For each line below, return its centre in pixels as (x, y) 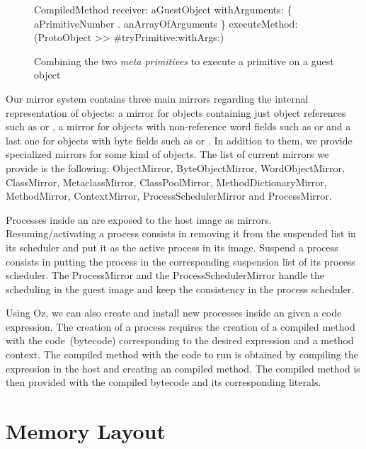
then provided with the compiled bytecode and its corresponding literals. (164, 382)
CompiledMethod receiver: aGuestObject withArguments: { (163, 9)
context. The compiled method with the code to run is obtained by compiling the (182, 354)
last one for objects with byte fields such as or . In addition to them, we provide (179, 140)
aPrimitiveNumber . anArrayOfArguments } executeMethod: (166, 23)
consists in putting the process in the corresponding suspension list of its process (181, 261)
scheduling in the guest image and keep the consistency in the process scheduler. (180, 289)
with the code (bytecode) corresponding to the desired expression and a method (180, 340)
